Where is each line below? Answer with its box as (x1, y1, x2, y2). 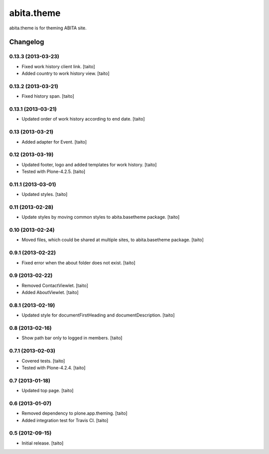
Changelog (9, 38, 44, 46)
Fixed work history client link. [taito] (21, 63, 95, 69)
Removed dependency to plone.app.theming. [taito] (21, 410, 128, 416)
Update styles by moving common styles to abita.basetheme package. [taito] (21, 214, 180, 220)
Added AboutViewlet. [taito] (21, 290, 79, 296)
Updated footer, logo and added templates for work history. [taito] (21, 161, 157, 167)
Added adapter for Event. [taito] (21, 139, 87, 145)
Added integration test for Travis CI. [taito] (21, 417, 109, 423)
